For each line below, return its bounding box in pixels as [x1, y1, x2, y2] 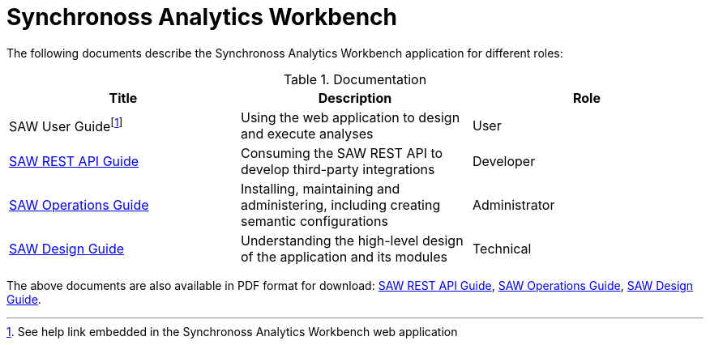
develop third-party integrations [240, 160, 435, 177]
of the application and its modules [240, 248, 447, 265]
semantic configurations [240, 212, 388, 229]
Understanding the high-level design [240, 232, 464, 249]
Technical [472, 240, 532, 257]
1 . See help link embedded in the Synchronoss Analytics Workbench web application [6, 324, 458, 339]
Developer [472, 152, 536, 169]
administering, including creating [240, 196, 441, 213]
